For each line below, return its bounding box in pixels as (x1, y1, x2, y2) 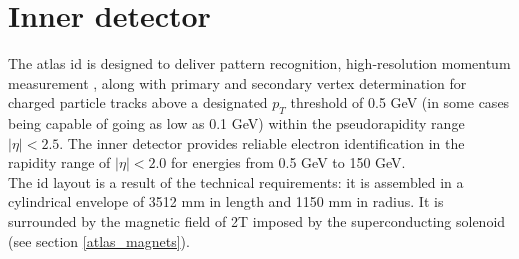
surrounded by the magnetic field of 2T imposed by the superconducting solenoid (8, 211, 506, 232)
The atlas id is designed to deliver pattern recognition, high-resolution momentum (8, 53, 511, 74)
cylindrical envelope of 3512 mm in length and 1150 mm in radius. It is (8, 191, 444, 212)
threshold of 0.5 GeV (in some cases (290, 92, 510, 113)
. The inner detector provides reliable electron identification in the (59, 132, 465, 153)
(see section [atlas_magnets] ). (8, 230, 190, 251)
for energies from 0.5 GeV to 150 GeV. (171, 152, 406, 173)
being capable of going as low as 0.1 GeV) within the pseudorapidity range (8, 113, 465, 134)
